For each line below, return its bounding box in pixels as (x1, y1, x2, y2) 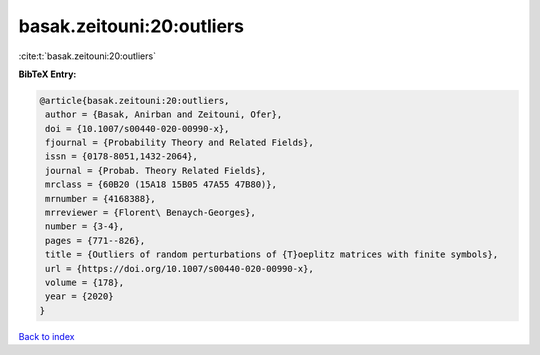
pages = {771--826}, (45, 235, 146, 246)
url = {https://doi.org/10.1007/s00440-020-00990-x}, (45, 263, 314, 274)
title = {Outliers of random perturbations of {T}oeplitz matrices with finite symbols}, (45, 249, 499, 260)
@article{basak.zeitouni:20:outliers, (39, 95, 230, 106)
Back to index (18, 330, 75, 342)
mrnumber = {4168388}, (45, 193, 157, 204)
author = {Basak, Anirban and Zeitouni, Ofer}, (45, 109, 283, 120)
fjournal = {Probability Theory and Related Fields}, (45, 137, 314, 149)
